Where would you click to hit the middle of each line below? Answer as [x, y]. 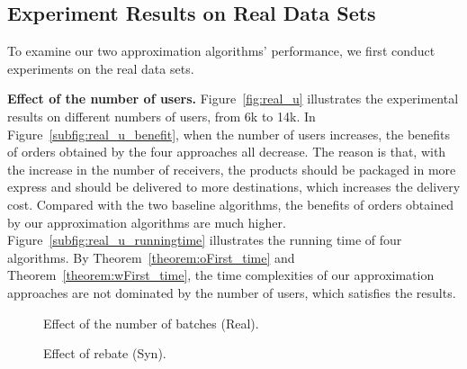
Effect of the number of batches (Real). [151, 323]
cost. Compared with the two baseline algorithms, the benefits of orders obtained [230, 204]
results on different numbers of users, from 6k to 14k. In [162, 116]
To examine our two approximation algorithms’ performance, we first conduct [221, 51]
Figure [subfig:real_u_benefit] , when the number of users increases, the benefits [229, 134]
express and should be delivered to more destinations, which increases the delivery [234, 187]
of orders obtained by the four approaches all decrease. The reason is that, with [227, 152]
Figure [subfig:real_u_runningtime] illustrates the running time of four [205, 240]
